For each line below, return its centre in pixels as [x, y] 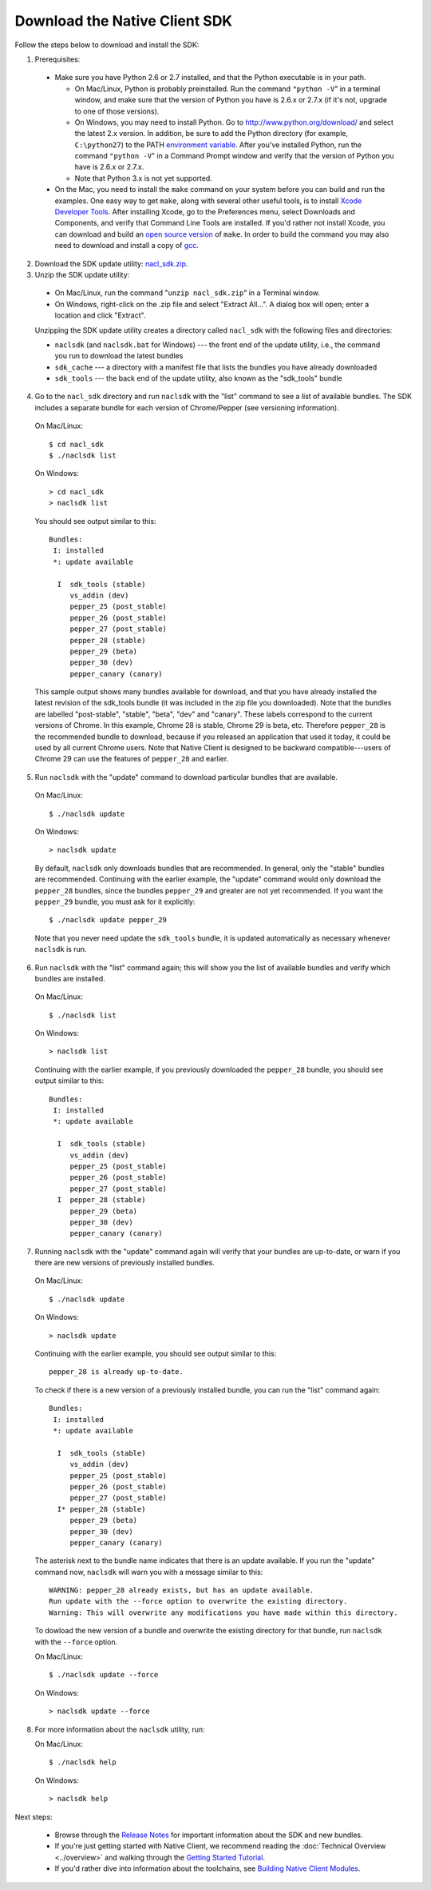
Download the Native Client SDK [124, 21]
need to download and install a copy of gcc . [127, 246]
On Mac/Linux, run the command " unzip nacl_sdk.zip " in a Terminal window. [188, 293]
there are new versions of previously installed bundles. [125, 1263]
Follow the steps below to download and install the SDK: [107, 45]
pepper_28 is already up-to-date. [116, 1372]
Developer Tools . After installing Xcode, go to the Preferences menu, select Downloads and [205, 212]
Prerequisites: [57, 59]
